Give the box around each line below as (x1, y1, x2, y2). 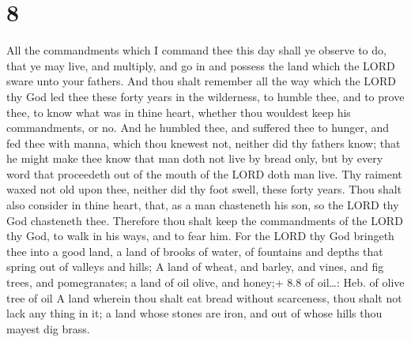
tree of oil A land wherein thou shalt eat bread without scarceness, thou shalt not (6, 289, 402, 306)
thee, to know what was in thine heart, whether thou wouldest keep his (6, 103, 351, 120)
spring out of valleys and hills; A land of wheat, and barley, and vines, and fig (6, 258, 384, 275)
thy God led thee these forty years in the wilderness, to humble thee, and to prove (6, 88, 405, 104)
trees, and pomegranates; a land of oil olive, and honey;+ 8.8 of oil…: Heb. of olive (6, 274, 405, 291)
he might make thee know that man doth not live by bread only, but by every (6, 150, 383, 167)
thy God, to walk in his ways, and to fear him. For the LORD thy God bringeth (6, 227, 394, 244)
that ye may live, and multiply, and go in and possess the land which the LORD (6, 57, 395, 73)
